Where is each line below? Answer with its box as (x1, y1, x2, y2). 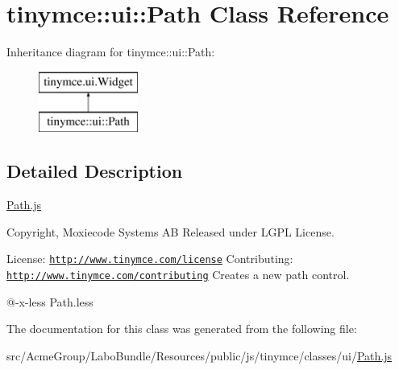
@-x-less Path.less (6, 293, 94, 310)
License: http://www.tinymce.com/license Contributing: (6, 250, 293, 267)
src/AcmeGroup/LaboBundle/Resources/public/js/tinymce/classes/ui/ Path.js (6, 347, 393, 364)
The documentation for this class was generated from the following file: (6, 320, 357, 337)
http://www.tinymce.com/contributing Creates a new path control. (6, 265, 350, 282)
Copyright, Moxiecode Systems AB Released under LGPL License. (6, 223, 335, 240)
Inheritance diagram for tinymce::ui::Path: (6, 43, 215, 60)
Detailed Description (6, 158, 183, 183)
